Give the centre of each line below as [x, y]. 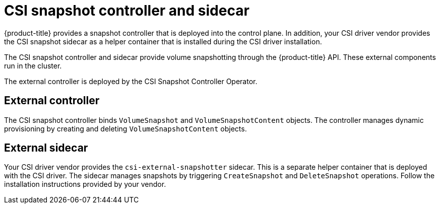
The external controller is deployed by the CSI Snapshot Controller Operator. [131, 81]
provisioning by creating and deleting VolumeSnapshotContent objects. [125, 128]
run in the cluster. [33, 65]
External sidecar [46, 148]
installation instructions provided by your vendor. [85, 184]
